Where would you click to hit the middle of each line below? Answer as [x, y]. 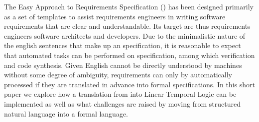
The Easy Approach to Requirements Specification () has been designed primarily [129, 6]
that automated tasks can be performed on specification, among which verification [129, 55]
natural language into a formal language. [66, 113]
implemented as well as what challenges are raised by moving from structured [122, 103]
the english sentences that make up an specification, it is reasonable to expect [123, 45]
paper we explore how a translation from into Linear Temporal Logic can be [120, 94]
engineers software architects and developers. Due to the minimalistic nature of [125, 35]
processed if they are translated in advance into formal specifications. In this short [129, 84]
